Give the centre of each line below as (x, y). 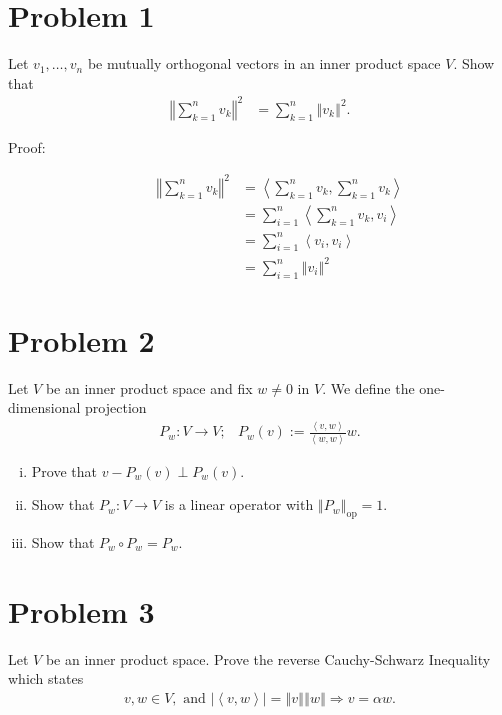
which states (46, 678)
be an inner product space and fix (149, 387)
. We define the (368, 387)
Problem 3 (81, 610)
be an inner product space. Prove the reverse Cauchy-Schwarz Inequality (268, 658)
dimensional (44, 407)
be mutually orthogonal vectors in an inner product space (264, 63)
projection (116, 407)
